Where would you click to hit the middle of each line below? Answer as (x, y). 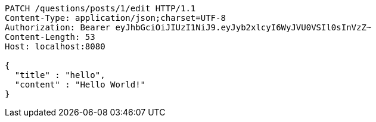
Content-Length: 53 (50, 37)
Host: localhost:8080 (55, 46)
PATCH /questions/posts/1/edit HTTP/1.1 (100, 8)
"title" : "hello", (60, 75)
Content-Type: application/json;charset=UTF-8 (115, 18)
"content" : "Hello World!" (80, 85)
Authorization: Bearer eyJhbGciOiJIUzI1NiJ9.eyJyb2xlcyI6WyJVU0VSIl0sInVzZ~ (188, 27)
